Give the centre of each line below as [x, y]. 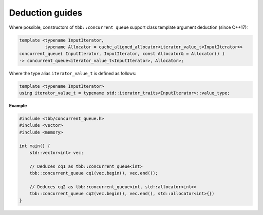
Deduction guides [46, 13]
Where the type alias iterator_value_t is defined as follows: [73, 73]
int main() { [35, 146]
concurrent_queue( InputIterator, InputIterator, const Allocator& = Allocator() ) [122, 54]
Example [18, 106]
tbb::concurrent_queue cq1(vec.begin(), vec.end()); [94, 173]
